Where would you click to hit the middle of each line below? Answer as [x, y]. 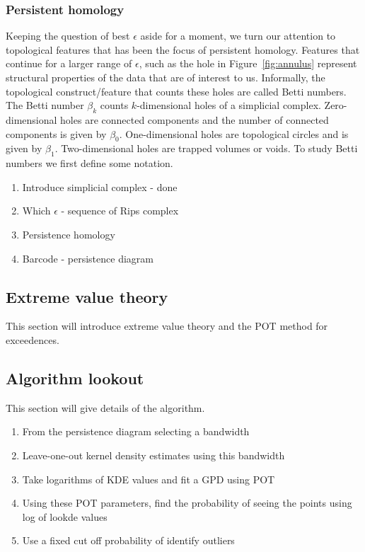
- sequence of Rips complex [120, 211]
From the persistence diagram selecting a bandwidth [136, 431]
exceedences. [33, 339]
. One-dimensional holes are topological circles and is [234, 133]
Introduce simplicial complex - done [100, 186]
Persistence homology [69, 234]
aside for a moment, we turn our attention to [238, 36]
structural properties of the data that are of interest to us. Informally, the [166, 77]
